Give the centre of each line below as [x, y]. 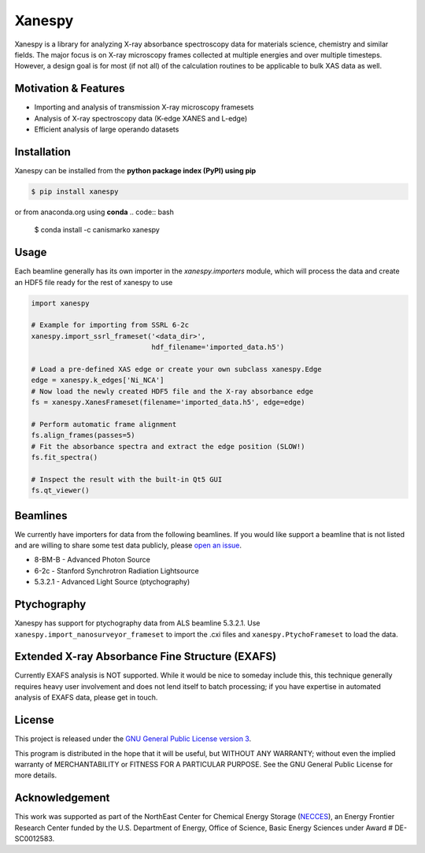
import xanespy [60, 303]
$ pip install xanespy [75, 191]
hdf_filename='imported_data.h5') [218, 347]
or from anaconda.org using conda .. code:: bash [94, 212]
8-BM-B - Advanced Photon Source [92, 560]
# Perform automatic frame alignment [104, 424]
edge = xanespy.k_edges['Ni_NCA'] [98, 380]
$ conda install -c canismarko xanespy [97, 230]
